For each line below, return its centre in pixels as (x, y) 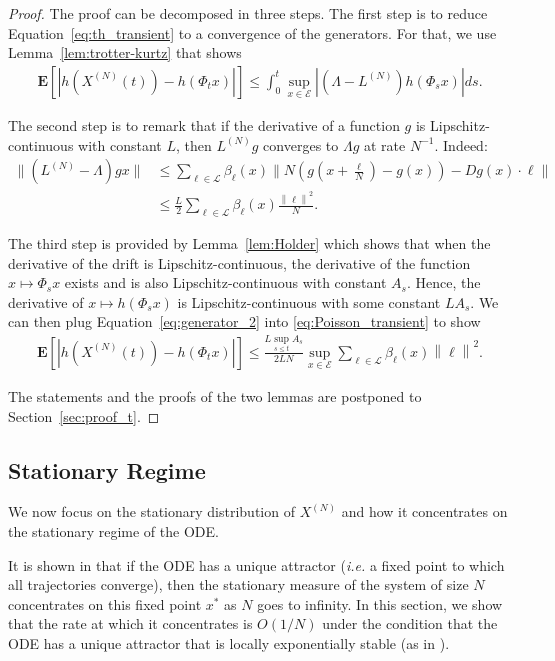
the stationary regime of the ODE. (113, 531)
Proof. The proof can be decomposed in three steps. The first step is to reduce (248, 13)
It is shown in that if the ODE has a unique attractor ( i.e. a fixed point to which (256, 564)
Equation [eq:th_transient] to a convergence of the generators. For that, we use (252, 32)
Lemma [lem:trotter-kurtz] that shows (125, 52)
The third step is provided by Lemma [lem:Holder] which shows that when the (249, 242)
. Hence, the (443, 282)
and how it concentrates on (424, 511)
